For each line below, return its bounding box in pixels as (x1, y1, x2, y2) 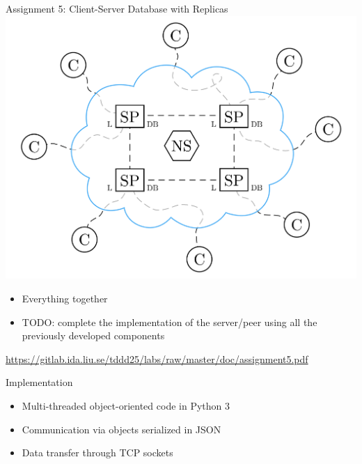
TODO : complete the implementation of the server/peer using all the (22, 314, 317, 329)
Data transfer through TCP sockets (22, 445, 173, 460)
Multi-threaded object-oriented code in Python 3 (22, 399, 230, 413)
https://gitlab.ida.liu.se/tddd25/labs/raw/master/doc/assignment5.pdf (6, 351, 308, 366)
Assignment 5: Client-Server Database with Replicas (6, 1, 228, 15)
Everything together (22, 291, 108, 306)
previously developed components (22, 328, 165, 343)
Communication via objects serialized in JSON (22, 422, 221, 436)
